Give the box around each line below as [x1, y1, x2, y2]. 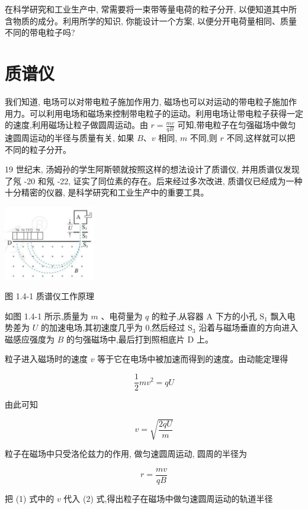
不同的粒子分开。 [5, 143, 71, 155]
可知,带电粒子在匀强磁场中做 [177, 119, 288, 131]
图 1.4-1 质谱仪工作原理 [5, 290, 94, 302]
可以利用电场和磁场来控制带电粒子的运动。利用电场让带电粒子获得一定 [29, 107, 303, 119]
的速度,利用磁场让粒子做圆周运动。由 [5, 119, 148, 131]
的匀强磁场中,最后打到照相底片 [66, 332, 185, 345]
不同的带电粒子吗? [5, 26, 75, 39]
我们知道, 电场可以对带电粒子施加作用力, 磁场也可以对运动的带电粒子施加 [5, 95, 289, 107]
